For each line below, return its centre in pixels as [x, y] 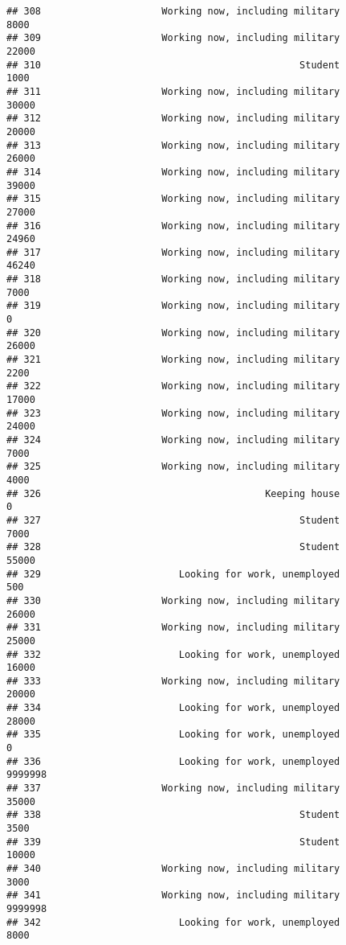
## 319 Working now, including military [173, 306]
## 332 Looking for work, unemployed [173, 654]
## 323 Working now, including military [173, 413]
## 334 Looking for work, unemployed [173, 708]
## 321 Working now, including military [173, 360]
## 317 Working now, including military [173, 252]
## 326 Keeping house [173, 493]
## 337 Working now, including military [173, 789]
